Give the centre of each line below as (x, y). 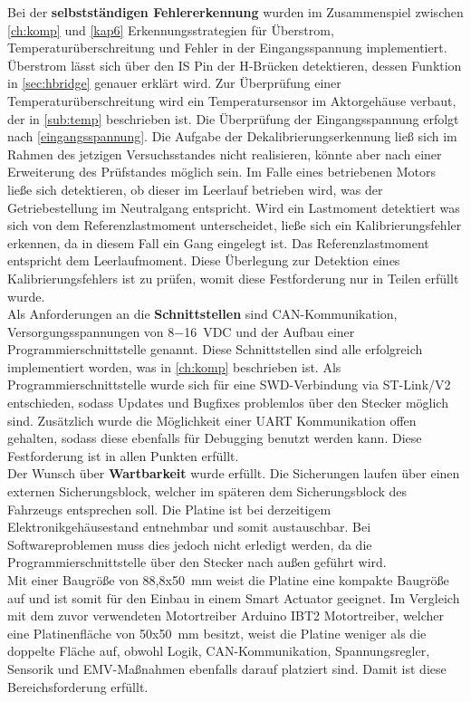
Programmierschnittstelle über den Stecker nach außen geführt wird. (197, 562)
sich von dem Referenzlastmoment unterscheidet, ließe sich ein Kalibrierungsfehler (235, 225)
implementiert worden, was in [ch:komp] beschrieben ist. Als (174, 366)
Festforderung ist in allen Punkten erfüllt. (123, 455)
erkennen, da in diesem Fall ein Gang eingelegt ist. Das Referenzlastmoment (218, 242)
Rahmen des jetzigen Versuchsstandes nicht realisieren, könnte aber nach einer (225, 154)
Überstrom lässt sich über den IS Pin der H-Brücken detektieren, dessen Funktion (235, 65)
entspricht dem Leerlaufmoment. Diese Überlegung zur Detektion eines (204, 260)
